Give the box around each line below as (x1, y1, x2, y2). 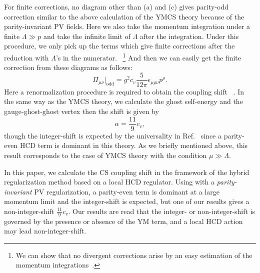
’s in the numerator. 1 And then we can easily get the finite (55, 50, 241, 62)
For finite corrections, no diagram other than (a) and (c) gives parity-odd (4, 1, 229, 11)
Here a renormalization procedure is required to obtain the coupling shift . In (4, 86, 244, 96)
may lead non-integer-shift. (4, 225, 86, 236)
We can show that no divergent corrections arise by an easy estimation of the (15, 249, 252, 260)
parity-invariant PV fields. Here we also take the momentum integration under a (4, 21, 250, 31)
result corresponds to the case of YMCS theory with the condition (4, 149, 207, 160)
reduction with (4, 52, 49, 62)
